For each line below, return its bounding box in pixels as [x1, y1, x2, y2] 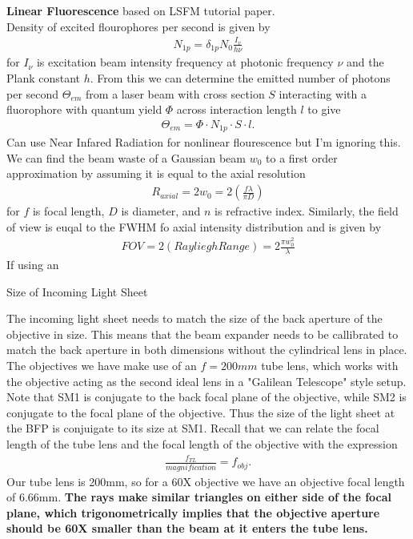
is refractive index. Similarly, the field [215, 203, 399, 219]
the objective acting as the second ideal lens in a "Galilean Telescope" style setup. [6, 372, 407, 389]
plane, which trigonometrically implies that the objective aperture [6, 504, 380, 521]
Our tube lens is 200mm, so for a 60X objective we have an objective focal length [6, 473, 405, 489]
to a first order [266, 149, 338, 166]
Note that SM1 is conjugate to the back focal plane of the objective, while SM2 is [6, 388, 407, 405]
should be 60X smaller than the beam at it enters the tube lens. [6, 520, 368, 537]
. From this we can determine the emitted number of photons [90, 69, 391, 86]
